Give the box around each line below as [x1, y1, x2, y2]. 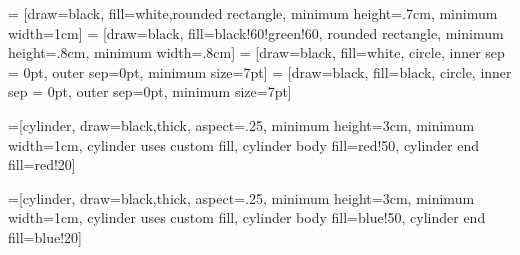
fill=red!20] [8, 154, 76, 175]
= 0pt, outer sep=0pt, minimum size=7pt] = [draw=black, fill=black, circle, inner [8, 61, 512, 82]
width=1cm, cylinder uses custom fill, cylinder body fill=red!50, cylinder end [8, 134, 480, 155]
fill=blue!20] [8, 226, 82, 247]
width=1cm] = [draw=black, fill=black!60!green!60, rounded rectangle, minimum [8, 22, 504, 43]
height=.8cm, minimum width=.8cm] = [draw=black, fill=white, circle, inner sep [8, 42, 505, 63]
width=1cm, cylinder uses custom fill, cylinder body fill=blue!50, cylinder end [8, 207, 486, 228]
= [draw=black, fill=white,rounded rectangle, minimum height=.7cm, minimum [8, 3, 498, 23]
